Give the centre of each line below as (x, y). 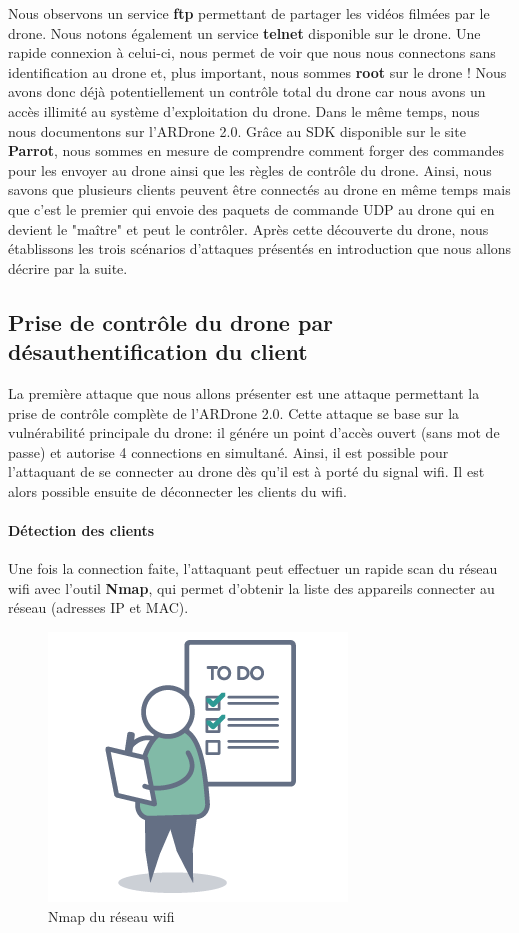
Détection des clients (81, 530)
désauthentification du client (158, 351)
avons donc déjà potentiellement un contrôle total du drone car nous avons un (247, 91)
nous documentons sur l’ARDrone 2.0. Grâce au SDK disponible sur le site (237, 130)
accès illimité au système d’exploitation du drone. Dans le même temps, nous (244, 110)
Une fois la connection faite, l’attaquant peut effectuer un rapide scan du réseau (253, 568)
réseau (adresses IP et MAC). (98, 607)
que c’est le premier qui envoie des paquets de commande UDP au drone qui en (251, 208)
